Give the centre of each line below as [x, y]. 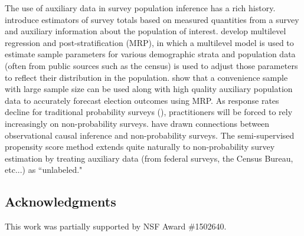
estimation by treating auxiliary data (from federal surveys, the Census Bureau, [149, 158]
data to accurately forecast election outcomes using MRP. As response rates [142, 100]
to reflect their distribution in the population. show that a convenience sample [146, 77]
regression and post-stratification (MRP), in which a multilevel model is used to [149, 42]
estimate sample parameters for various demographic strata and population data [150, 54]
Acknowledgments [61, 201]
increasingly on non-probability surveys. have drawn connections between [137, 123]
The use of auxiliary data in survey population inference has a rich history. [140, 8]
